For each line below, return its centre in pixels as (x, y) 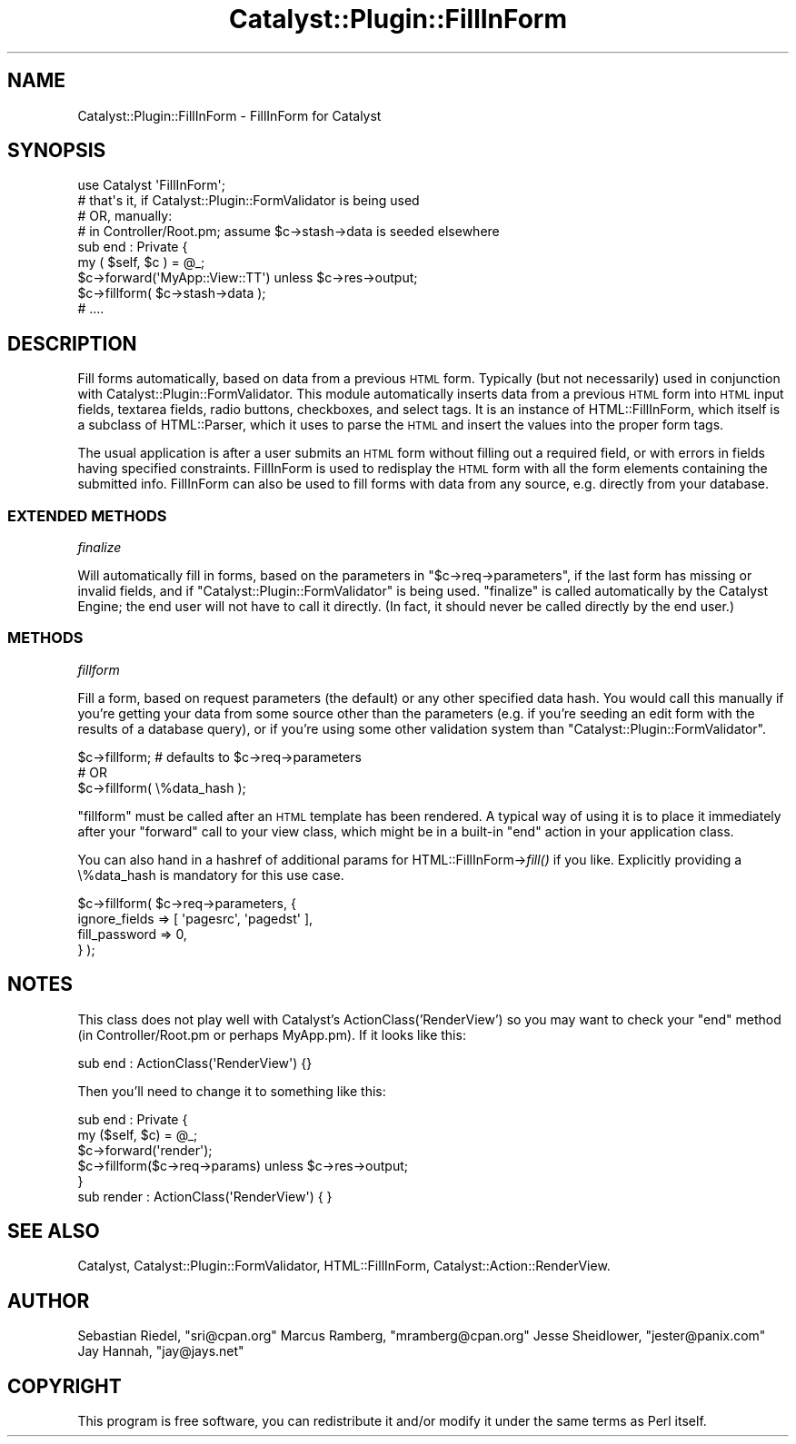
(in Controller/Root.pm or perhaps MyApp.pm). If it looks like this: (272, 1034)
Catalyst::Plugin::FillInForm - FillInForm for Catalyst (229, 115)
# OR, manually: (125, 216)
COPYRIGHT (65, 1386)
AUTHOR (49, 1301)
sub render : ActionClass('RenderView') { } (205, 1196)
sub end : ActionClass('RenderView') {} (195, 1063)
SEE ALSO (54, 1231)
